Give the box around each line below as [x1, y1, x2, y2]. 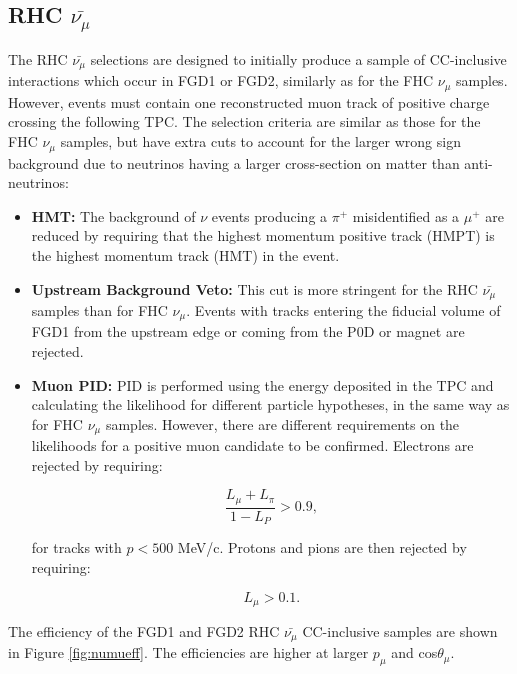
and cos [391, 642, 438, 663]
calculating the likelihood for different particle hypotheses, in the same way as [31, 394, 510, 415]
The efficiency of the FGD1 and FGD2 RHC [8, 621, 280, 641]
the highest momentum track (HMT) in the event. [31, 244, 340, 265]
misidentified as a [352, 205, 460, 226]
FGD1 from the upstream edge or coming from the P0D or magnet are [31, 321, 465, 342]
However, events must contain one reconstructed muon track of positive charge [8, 91, 490, 112]
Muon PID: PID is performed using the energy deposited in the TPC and [31, 374, 494, 395]
